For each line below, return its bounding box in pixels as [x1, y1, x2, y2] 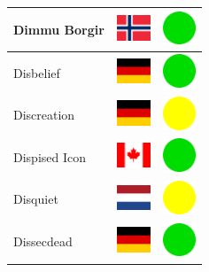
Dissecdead [13, 232, 73, 251]
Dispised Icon [13, 147, 87, 166]
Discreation [13, 105, 75, 124]
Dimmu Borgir [13, 19, 104, 38]
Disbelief [13, 63, 60, 82]
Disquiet [13, 190, 58, 208]
